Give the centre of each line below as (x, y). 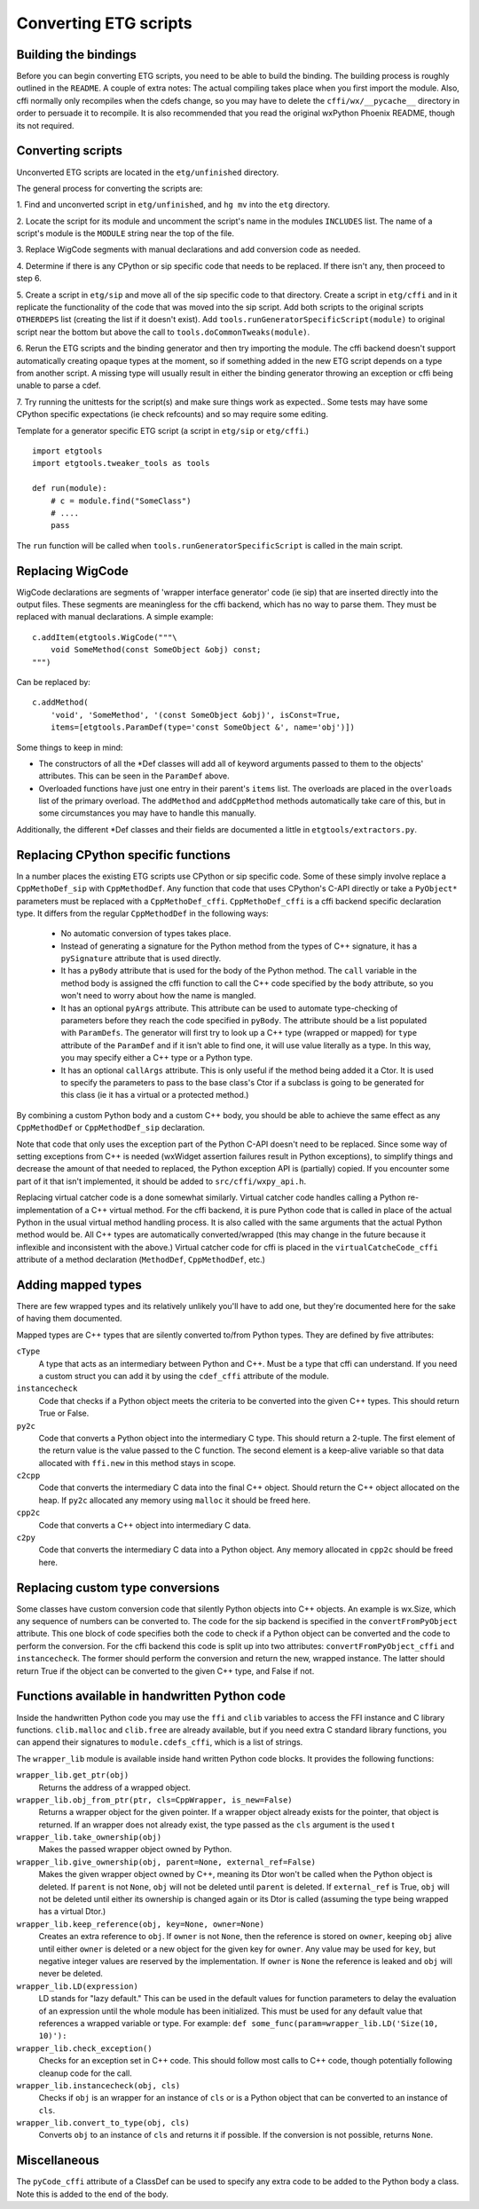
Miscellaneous (58, 2161)
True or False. (64, 1413)
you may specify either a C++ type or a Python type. (157, 1058)
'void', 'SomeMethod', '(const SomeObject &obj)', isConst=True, (196, 715)
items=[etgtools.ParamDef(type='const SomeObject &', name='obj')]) (202, 727)
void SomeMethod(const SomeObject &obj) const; (156, 650)
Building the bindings (76, 55)
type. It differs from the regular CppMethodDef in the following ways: (143, 913)
